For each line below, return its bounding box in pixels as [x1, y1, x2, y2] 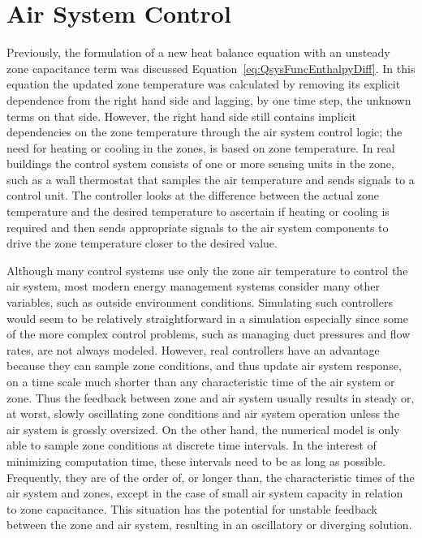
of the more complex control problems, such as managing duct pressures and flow [6, 325, 411, 342]
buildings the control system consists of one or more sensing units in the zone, [6, 155, 394, 172]
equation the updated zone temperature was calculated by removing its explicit [6, 75, 401, 93]
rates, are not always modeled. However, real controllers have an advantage [6, 341, 380, 358]
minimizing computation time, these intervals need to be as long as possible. [6, 452, 386, 469]
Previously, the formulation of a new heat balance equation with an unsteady [6, 44, 390, 61]
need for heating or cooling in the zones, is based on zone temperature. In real [6, 139, 395, 156]
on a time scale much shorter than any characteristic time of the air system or [6, 373, 395, 390]
